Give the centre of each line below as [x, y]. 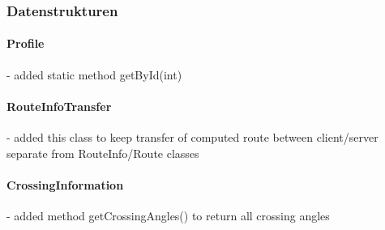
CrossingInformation [65, 184]
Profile [26, 43]
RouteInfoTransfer [59, 106]
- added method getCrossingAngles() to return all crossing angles [168, 216]
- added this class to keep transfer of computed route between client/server [192, 137]
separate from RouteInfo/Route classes [103, 153]
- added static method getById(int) [94, 74]
